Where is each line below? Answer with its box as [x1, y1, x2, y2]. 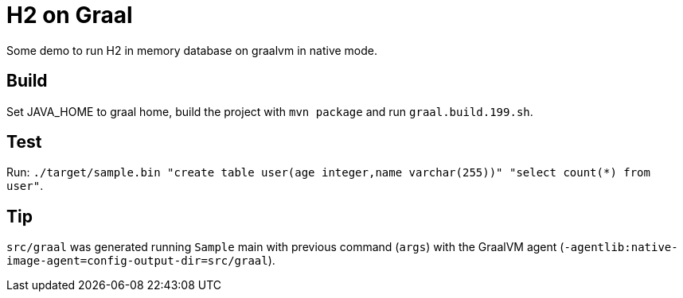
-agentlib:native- [564, 241, 678, 254]
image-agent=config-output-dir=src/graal [6, 254, 268, 268]
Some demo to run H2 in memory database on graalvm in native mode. [6, 43, 377, 57]
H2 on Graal [6, 2, 133, 29]
